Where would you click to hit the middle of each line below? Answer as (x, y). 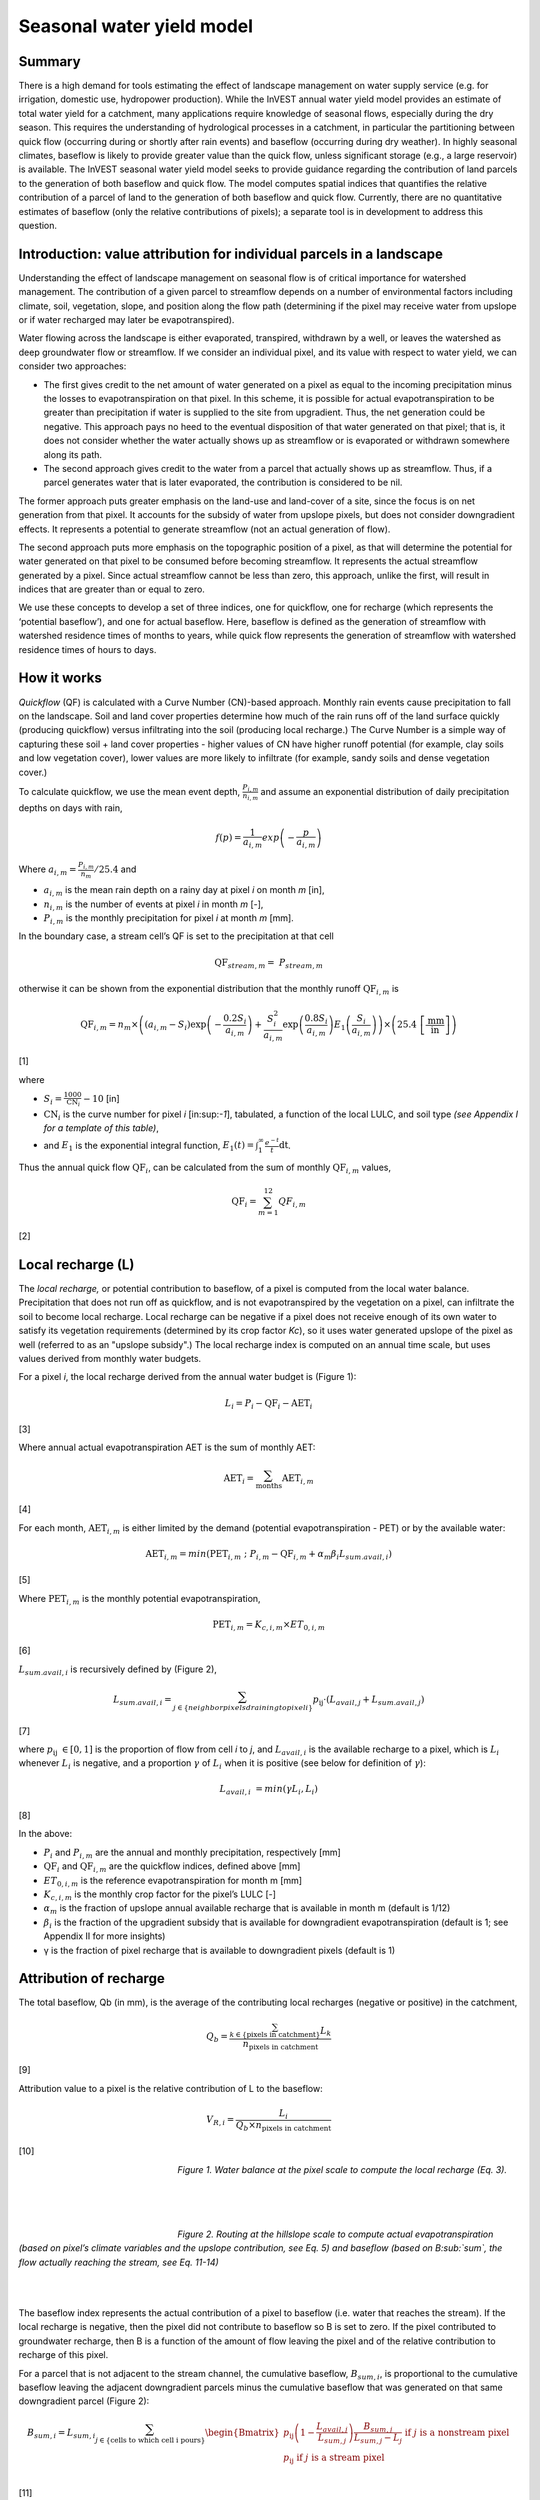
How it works (60, 678)
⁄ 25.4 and (116, 869)
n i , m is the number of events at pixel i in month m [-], (153, 905)
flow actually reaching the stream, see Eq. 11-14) (118, 2262)
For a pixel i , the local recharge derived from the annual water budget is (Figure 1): (187, 1377)
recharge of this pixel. (63, 2355)
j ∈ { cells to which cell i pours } (150, 2440)
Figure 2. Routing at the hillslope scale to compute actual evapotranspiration (335, 2234)
